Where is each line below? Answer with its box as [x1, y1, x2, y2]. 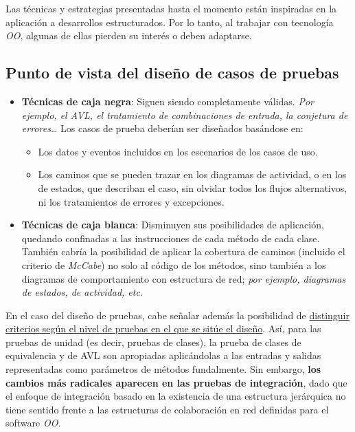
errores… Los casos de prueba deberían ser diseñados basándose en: [21, 121, 304, 136]
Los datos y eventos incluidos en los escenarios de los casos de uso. [38, 144, 318, 158]
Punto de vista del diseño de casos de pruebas [5, 62, 339, 83]
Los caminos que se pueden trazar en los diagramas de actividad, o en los [38, 167, 347, 182]
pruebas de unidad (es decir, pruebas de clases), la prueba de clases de [5, 334, 301, 349]
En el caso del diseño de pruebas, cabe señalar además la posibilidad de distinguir [5, 307, 350, 322]
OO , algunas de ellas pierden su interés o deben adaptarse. [5, 28, 252, 43]
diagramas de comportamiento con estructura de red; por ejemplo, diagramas [21, 271, 346, 285]
